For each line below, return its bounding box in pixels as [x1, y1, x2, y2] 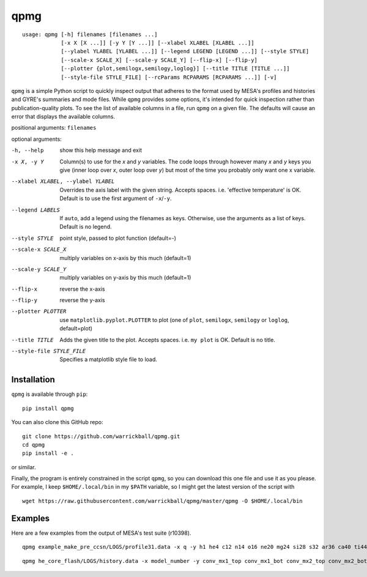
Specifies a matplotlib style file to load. [59, 356, 157, 363]
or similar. [11, 463, 36, 471]
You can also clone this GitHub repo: [11, 419, 103, 426]
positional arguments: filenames [11, 124, 97, 132]
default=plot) [59, 325, 93, 332]
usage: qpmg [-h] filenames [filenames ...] [22, 31, 158, 38]
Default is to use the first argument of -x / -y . [59, 195, 172, 202]
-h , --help [11, 147, 44, 154]
